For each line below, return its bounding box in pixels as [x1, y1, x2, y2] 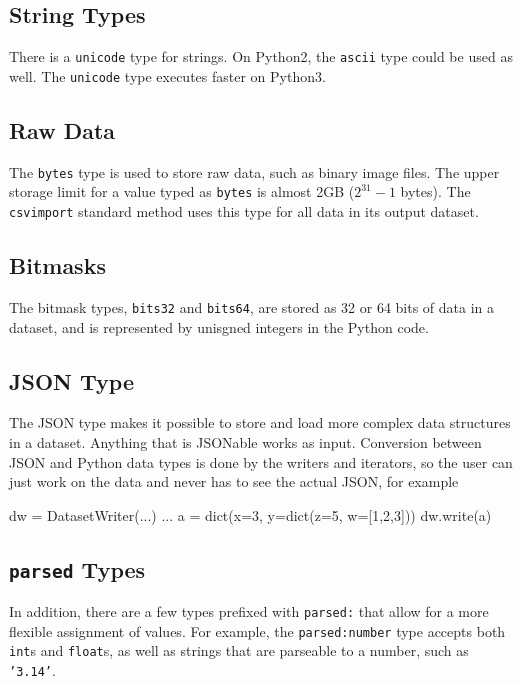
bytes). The [400, 181, 471, 202]
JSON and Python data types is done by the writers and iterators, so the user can [9, 451, 513, 472]
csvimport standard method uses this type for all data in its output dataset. [9, 201, 479, 222]
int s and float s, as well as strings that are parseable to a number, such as [9, 640, 469, 661]
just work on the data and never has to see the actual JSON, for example [9, 471, 459, 492]
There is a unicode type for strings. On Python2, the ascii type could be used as [9, 46, 513, 67]
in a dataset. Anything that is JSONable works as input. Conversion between [9, 431, 482, 452]
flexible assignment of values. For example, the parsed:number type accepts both [9, 620, 506, 641]
